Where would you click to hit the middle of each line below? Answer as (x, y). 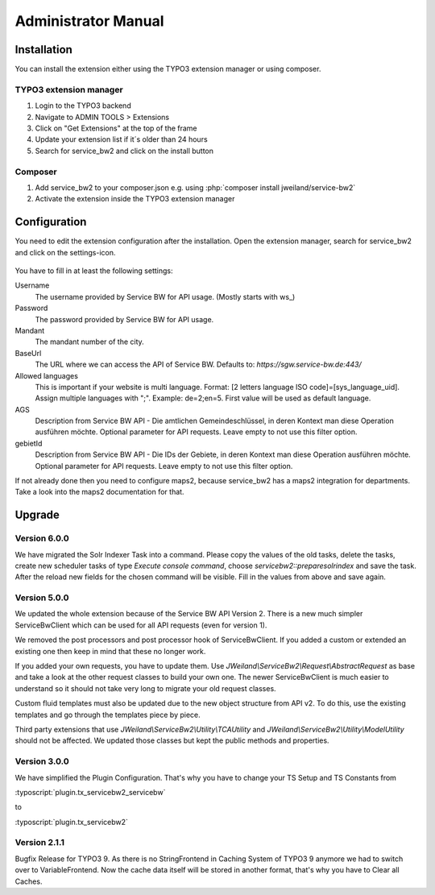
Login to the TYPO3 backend (83, 106)
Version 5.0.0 (42, 598)
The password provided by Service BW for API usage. (124, 319)
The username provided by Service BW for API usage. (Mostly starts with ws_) (165, 296)
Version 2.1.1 (39, 843)
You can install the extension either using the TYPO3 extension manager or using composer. (168, 69)
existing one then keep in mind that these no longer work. (110, 651)
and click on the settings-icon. (65, 252)
